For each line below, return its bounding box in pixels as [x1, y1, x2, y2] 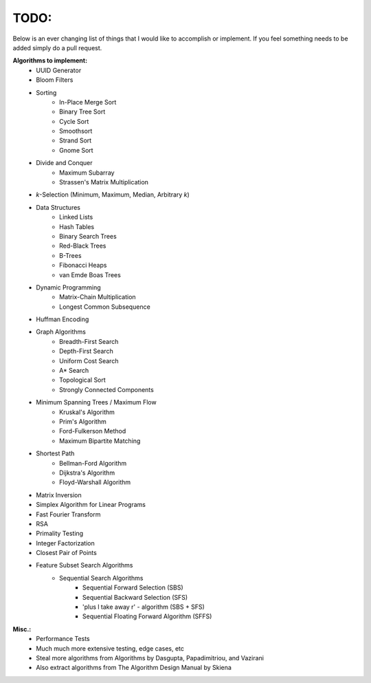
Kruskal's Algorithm [59, 408, 115, 416]
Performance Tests [36, 635, 90, 643]
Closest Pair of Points [36, 549, 98, 557]
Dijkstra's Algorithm [59, 468, 115, 477]
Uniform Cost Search [59, 356, 119, 365]
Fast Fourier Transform [36, 510, 101, 519]
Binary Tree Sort [59, 107, 106, 116]
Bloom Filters [36, 76, 74, 84]
